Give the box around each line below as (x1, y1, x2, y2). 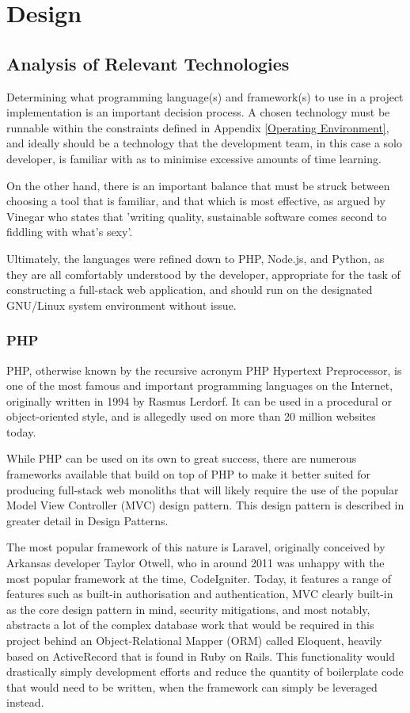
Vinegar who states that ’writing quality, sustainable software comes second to (6, 208, 387, 224)
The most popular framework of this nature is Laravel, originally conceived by (6, 539, 385, 555)
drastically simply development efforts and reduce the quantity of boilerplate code (6, 663, 404, 680)
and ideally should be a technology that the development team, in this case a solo (6, 135, 403, 151)
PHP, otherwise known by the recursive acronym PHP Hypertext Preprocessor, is (6, 361, 402, 378)
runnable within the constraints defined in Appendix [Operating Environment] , (6, 119, 389, 135)
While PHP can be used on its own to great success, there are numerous (6, 450, 357, 467)
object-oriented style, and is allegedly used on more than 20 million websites (6, 408, 376, 425)
